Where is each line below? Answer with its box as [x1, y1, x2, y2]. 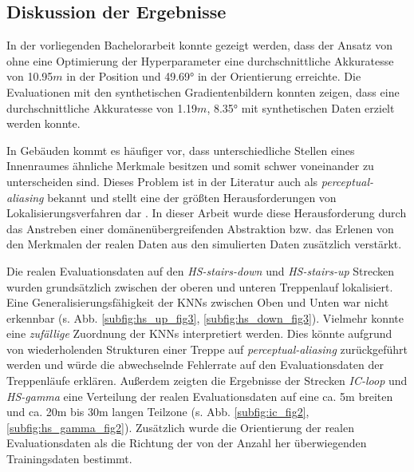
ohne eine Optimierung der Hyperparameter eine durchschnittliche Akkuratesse [6, 52, 394, 69]
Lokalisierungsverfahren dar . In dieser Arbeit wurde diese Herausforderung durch [6, 204, 407, 221]
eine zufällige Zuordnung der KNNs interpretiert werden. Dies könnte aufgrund [6, 325, 392, 342]
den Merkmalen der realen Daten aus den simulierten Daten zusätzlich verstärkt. [6, 236, 402, 252]
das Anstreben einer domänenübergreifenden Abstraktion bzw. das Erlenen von [6, 220, 394, 236]
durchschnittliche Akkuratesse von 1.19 [6, 99, 198, 116]
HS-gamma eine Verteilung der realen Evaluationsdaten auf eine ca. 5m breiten [6, 387, 393, 404]
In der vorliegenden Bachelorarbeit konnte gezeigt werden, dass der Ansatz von [6, 37, 393, 54]
